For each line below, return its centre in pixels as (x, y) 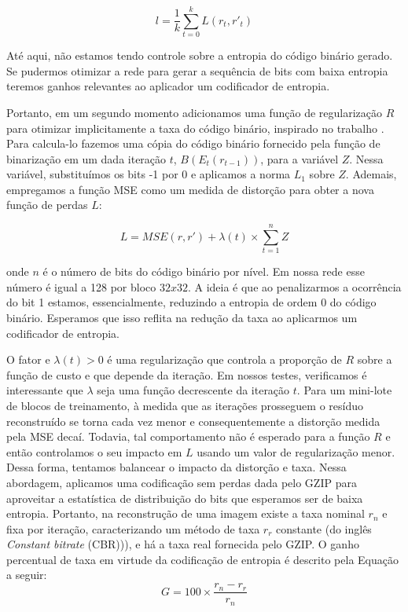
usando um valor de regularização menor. (296, 451)
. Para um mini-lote (344, 390)
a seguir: (27, 575)
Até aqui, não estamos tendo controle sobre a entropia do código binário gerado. (200, 55)
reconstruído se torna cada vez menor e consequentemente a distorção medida (193, 421)
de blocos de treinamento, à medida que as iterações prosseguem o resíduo (185, 405)
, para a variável (300, 158)
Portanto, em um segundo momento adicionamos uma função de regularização (195, 112)
